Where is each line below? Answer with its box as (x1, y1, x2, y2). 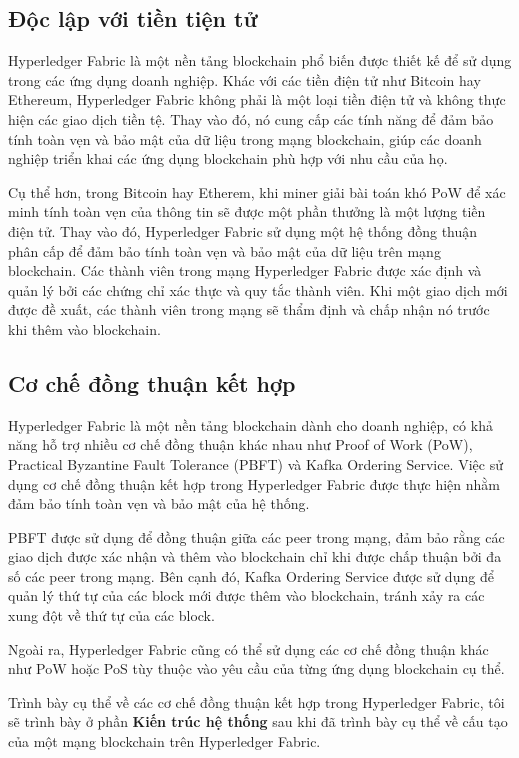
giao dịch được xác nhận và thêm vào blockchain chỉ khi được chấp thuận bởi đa (8, 546, 502, 567)
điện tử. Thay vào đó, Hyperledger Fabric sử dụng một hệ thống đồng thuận (8, 220, 478, 241)
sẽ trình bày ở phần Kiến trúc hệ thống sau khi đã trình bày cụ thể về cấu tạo (8, 711, 508, 732)
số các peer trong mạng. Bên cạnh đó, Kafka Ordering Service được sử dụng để (8, 565, 494, 586)
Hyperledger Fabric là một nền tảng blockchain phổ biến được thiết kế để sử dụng (8, 50, 512, 71)
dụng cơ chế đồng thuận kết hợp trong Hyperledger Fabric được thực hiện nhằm (8, 473, 500, 494)
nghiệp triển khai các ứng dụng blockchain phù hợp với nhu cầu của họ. (8, 148, 448, 169)
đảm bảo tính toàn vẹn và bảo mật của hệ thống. (8, 493, 310, 514)
